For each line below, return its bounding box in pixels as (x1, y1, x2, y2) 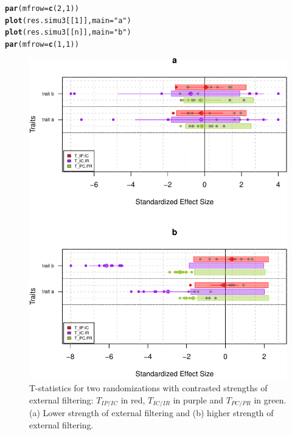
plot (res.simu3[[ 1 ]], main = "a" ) (5, 16, 131, 25)
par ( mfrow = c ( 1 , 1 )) (5, 39, 79, 49)
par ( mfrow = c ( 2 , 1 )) (5, 4, 79, 13)
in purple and (173, 393, 224, 406)
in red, (120, 393, 145, 406)
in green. (254, 393, 287, 406)
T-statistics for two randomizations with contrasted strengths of (29, 382, 268, 394)
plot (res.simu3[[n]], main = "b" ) (5, 28, 131, 37)
